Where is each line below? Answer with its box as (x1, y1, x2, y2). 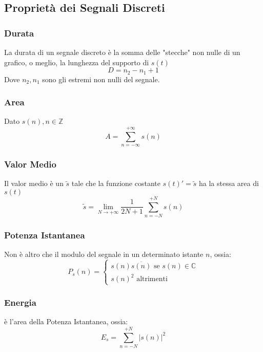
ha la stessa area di (198, 178, 259, 189)
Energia (4, 296, 36, 309)
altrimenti (136, 275, 168, 283)
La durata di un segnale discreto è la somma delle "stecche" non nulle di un (4, 47, 240, 57)
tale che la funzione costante (71, 178, 160, 189)
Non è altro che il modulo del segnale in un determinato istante (4, 249, 204, 260)
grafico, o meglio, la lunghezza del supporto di (4, 57, 149, 67)
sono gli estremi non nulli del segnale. (42, 73, 160, 84)
